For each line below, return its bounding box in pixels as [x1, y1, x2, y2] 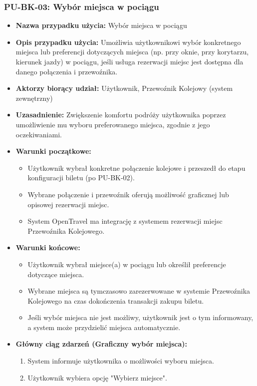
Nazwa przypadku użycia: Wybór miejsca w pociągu [15, 20, 187, 30]
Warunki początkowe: [15, 146, 91, 156]
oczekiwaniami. [15, 129, 62, 139]
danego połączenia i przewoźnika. [15, 66, 118, 76]
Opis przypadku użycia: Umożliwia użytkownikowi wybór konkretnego [15, 36, 241, 47]
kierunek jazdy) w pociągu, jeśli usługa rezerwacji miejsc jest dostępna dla [15, 56, 244, 66]
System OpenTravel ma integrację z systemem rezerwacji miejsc [27, 216, 223, 226]
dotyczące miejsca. [27, 269, 84, 279]
